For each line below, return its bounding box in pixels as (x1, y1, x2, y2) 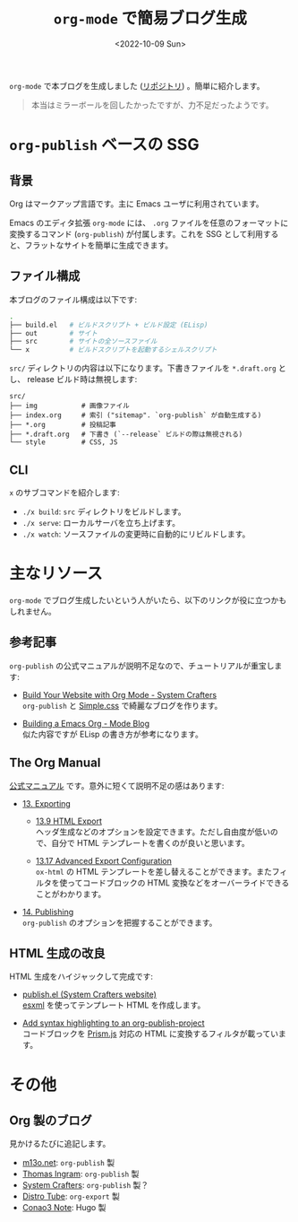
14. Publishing (21, 906, 74, 917)
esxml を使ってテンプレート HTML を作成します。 (21, 999, 206, 1010)
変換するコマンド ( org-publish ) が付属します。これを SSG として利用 (9, 228, 264, 239)
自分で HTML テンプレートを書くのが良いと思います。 (51, 837, 251, 848)
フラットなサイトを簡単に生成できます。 (24, 240, 174, 250)
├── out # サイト (9, 328, 98, 337)
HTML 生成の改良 (9, 946, 106, 961)
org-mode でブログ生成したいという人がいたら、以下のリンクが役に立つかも (9, 594, 287, 606)
